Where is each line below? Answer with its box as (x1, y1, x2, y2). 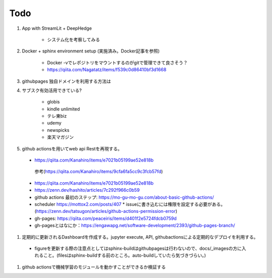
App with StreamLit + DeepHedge (22, 25, 92, 31)
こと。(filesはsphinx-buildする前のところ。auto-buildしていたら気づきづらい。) (43, 252, 206, 258)
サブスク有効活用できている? (22, 87, 82, 93)
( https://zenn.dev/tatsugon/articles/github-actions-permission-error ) (34, 208, 177, 214)
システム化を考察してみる (47, 36, 100, 42)
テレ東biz (47, 113, 67, 119)
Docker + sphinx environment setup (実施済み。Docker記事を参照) (22, 48, 160, 54)
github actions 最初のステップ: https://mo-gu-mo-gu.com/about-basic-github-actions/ (34, 194, 214, 200)
